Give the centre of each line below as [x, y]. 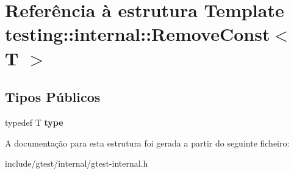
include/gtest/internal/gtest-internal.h [77, 163]
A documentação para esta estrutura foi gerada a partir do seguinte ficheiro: [147, 143]
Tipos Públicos [53, 97]
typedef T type [34, 122]
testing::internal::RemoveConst [138, 34]
